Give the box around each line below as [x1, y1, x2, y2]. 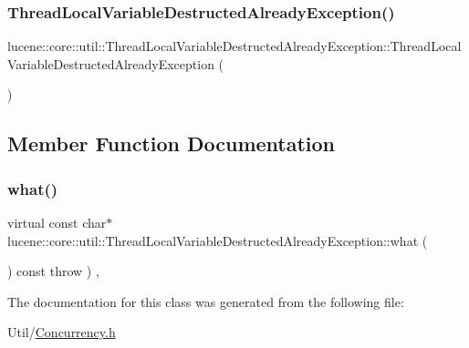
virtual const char [7, 213, 107, 231]
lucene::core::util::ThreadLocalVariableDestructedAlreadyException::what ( [7, 230, 428, 250]
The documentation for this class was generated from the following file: [7, 292, 404, 311]
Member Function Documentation [7, 129, 336, 158]
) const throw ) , [7, 261, 99, 281]
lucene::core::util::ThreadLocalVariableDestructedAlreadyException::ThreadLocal [7, 36, 462, 56]
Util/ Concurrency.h [7, 322, 116, 342]
